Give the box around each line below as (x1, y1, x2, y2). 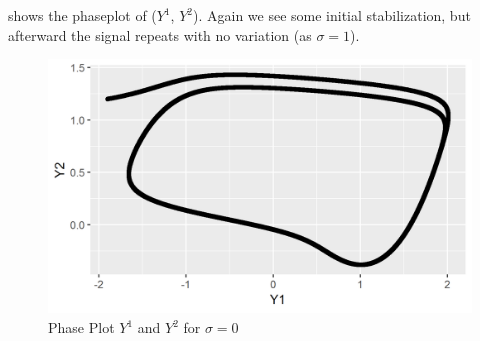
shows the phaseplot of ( (8, 5, 157, 25)
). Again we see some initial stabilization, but (193, 5, 471, 25)
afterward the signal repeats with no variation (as (8, 24, 312, 45)
